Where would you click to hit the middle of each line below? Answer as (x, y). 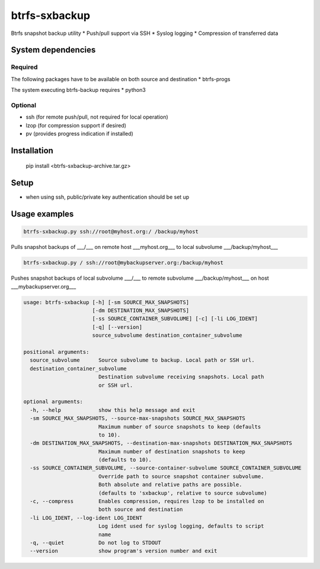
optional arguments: (53, 402)
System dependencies (53, 50)
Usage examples (42, 214)
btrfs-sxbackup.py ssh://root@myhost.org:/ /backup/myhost (111, 232)
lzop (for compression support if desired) (76, 125)
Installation (32, 150)
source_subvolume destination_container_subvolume (167, 335)
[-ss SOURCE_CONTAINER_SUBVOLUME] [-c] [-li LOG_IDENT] (175, 319)
